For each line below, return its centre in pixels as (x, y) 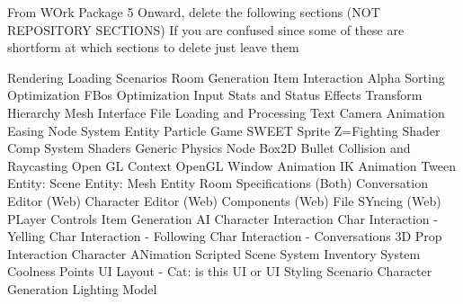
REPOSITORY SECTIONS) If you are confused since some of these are (206, 29)
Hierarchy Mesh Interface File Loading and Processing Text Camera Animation (226, 112)
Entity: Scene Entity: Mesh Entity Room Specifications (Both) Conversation (218, 183)
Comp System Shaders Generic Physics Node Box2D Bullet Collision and (209, 148)
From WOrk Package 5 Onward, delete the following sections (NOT (194, 12)
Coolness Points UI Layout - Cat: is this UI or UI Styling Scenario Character (220, 271)
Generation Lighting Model (82, 288)
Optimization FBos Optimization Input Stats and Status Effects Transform (215, 95)
